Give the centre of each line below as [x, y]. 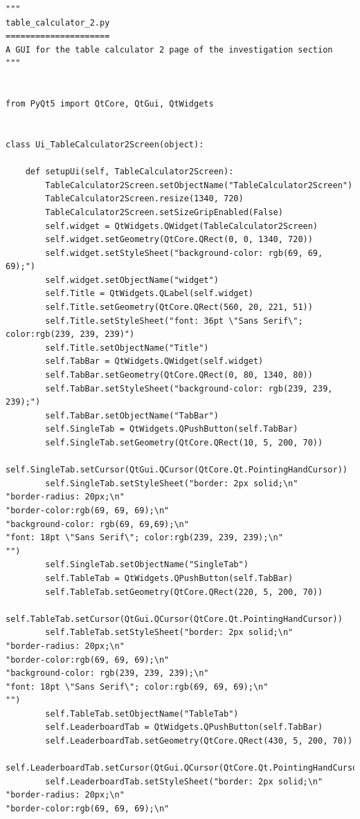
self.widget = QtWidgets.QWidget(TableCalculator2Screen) [182, 226]
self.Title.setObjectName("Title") [127, 348]
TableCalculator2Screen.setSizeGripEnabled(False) [164, 212]
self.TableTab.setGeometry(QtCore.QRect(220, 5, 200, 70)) [184, 592]
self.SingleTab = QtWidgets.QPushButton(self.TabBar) [172, 429]
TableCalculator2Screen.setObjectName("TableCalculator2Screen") [199, 185]
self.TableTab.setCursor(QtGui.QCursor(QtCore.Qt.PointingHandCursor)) [174, 619]
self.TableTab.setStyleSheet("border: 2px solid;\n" [169, 633]
